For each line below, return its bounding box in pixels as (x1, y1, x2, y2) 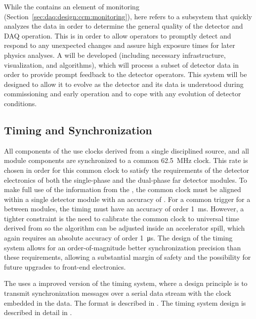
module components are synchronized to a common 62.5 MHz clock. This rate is (4, 155, 248, 165)
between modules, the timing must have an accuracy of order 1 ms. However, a (4, 203, 244, 214)
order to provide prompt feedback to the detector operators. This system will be (4, 69, 247, 80)
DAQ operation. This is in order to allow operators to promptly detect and (4, 30, 231, 40)
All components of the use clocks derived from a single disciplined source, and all (4, 145, 250, 156)
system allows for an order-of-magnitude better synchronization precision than (4, 242, 241, 252)
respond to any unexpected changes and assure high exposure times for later (4, 40, 235, 50)
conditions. (4, 98, 37, 108)
